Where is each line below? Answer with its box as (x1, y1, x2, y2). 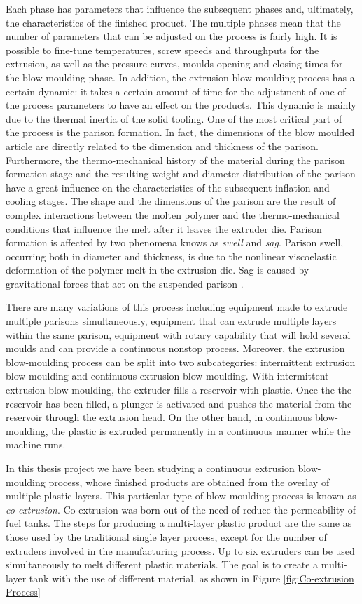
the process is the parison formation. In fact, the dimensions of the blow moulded (6, 125, 355, 140)
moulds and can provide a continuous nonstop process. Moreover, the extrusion (6, 341, 345, 356)
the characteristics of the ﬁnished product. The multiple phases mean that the (6, 15, 341, 29)
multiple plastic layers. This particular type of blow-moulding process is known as (6, 488, 356, 503)
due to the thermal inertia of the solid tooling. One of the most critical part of (6, 111, 342, 126)
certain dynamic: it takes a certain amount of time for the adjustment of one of (6, 83, 346, 98)
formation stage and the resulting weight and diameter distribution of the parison (6, 166, 356, 181)
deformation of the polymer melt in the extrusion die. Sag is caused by (6, 262, 309, 277)
